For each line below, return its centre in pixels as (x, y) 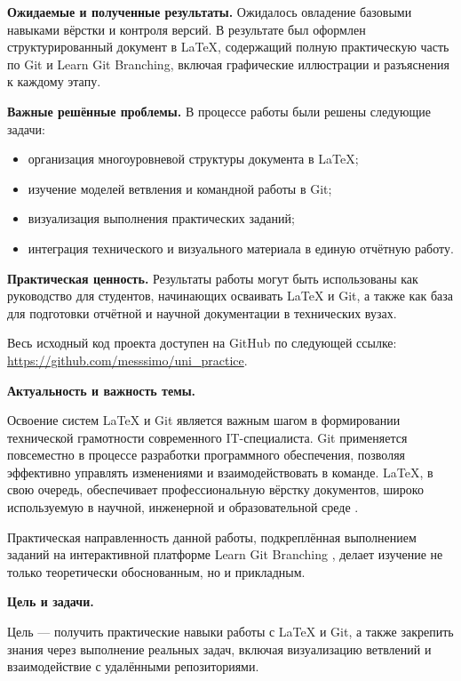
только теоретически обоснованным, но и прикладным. (156, 571)
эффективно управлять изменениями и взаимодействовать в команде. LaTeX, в (220, 472)
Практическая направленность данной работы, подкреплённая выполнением (212, 537)
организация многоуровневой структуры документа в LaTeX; (193, 159)
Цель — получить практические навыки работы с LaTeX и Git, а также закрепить (230, 632)
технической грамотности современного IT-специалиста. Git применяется (207, 437)
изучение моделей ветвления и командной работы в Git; (180, 188)
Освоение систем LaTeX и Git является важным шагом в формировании (204, 420)
